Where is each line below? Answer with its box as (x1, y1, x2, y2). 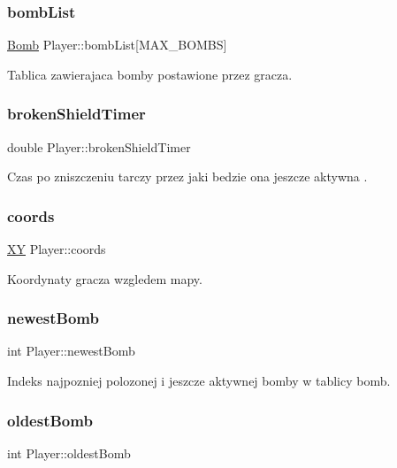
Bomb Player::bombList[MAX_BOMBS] (7, 35, 227, 54)
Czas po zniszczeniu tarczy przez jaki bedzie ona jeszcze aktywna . (7, 167, 368, 186)
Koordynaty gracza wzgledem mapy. (7, 269, 202, 288)
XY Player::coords (7, 240, 106, 258)
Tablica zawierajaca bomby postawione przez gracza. (7, 65, 293, 83)
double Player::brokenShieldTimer (7, 137, 191, 156)
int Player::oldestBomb (7, 443, 131, 462)
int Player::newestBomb (7, 341, 135, 360)
